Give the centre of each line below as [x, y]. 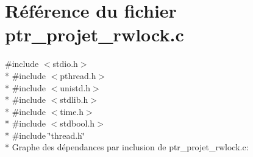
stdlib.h [74, 99]
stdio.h [65, 64]
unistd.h [75, 87]
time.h [72, 111]
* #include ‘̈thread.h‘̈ [45, 135]
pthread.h [78, 75]
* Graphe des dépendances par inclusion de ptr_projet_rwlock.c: [127, 147]
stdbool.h [77, 123]
